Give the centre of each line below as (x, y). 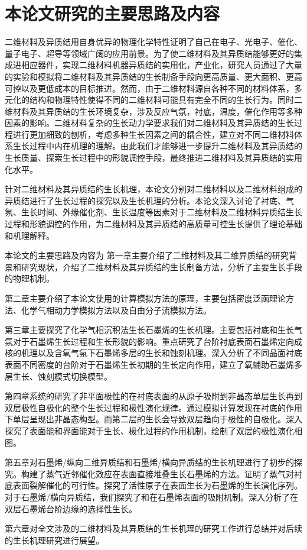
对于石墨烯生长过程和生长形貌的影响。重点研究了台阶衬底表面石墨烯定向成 (157, 341)
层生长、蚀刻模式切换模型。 (58, 376)
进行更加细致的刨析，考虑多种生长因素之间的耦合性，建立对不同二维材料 (153, 134)
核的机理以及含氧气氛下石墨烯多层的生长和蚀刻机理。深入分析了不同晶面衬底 (153, 353)
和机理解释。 (30, 235)
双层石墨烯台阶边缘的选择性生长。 (71, 508)
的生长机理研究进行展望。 (54, 540)
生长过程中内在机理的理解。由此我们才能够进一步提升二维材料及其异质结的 (157, 146)
